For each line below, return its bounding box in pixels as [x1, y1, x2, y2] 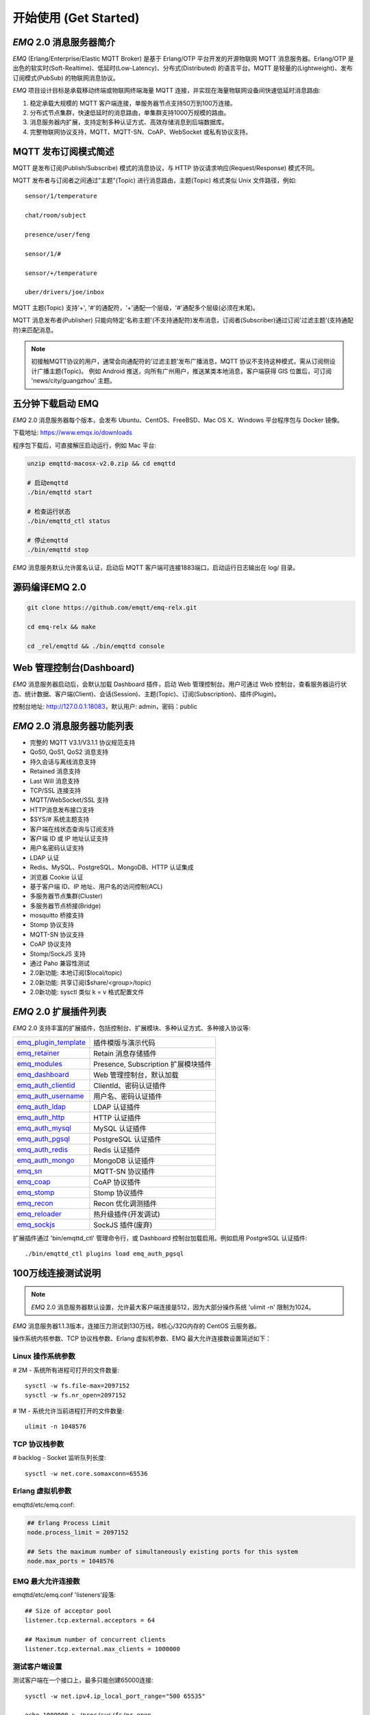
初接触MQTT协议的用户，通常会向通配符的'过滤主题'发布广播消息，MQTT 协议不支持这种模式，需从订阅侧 [31, 357, 330, 366]
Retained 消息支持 [29, 767, 81, 775]
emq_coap [16, 1176, 51, 1186]
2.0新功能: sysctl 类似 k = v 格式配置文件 [29, 988, 145, 996]
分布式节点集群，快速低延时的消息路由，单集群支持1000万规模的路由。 [29, 108, 230, 117]
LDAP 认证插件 [93, 1102, 141, 1111]
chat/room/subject [25, 211, 87, 220]
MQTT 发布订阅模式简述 [12, 145, 114, 157]
